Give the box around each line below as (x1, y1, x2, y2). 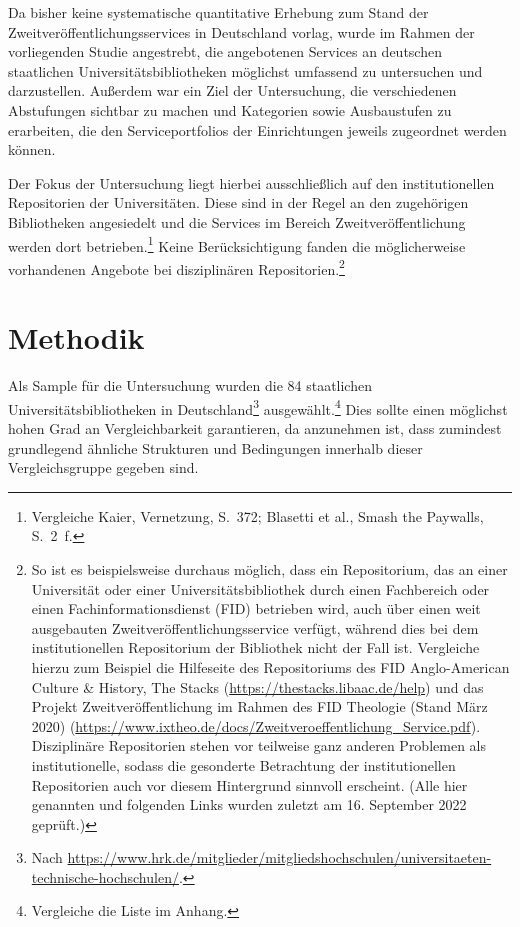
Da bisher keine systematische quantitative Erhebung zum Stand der (8, 2, 429, 22)
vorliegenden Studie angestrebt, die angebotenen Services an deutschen (8, 41, 442, 62)
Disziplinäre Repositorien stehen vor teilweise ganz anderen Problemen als (31, 735, 486, 756)
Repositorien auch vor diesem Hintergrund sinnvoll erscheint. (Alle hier (31, 774, 468, 795)
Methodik (8, 317, 145, 358)
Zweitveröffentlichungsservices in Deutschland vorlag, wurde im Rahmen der (8, 21, 475, 42)
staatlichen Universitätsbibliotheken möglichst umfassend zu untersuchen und (8, 60, 483, 81)
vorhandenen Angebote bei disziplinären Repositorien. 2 (8, 255, 345, 279)
